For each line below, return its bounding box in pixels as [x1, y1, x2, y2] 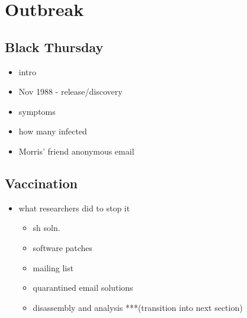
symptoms [18, 105, 56, 117]
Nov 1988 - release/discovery [18, 85, 123, 98]
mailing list [33, 261, 74, 274]
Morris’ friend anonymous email [18, 144, 134, 157]
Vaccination [5, 174, 78, 192]
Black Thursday [5, 37, 104, 56]
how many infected [18, 125, 87, 137]
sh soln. [33, 221, 60, 234]
